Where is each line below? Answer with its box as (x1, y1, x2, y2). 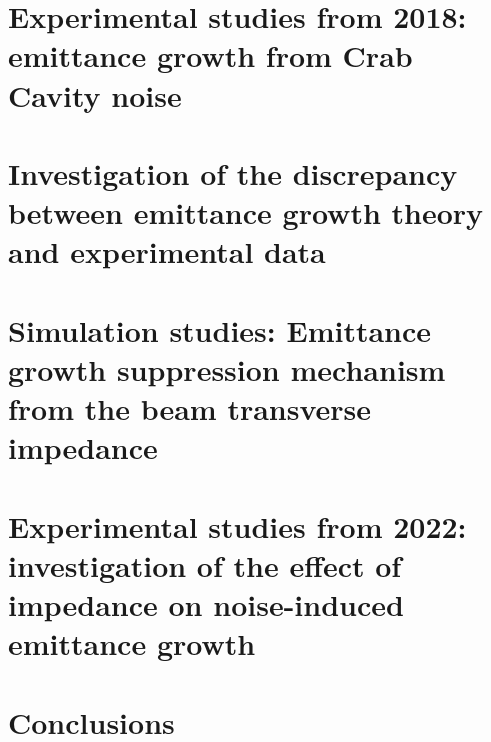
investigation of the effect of (8, 544, 402, 585)
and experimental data (8, 231, 326, 272)
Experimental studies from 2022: (8, 505, 467, 546)
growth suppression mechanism (8, 348, 446, 389)
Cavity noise (8, 74, 182, 115)
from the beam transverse (8, 388, 372, 429)
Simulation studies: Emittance (8, 309, 432, 350)
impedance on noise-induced (8, 584, 404, 624)
